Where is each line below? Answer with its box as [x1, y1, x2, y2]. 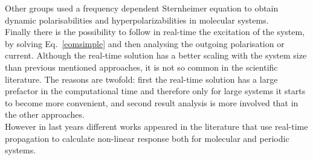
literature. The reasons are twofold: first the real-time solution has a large [5, 72, 278, 85]
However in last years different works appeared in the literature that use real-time [5, 120, 308, 132]
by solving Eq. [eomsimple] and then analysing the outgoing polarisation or [5, 37, 285, 50]
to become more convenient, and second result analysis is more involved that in [5, 96, 298, 109]
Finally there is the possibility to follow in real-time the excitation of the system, [5, 25, 305, 38]
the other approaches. [5, 108, 85, 121]
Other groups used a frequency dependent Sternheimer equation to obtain [5, 2, 279, 14]
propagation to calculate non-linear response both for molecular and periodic [5, 132, 289, 144]
